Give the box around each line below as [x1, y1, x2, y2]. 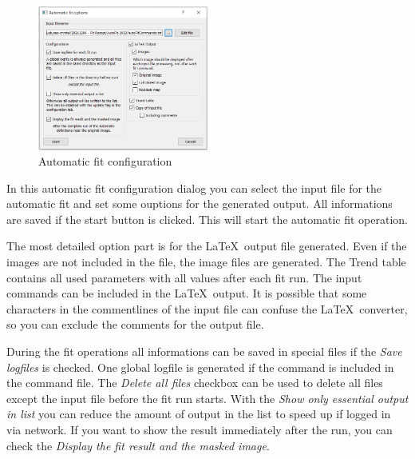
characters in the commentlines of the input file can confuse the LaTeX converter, [6, 300, 408, 317]
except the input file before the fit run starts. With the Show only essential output [6, 389, 409, 406]
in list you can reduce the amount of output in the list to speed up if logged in [6, 405, 391, 422]
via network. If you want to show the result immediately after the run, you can [6, 421, 393, 438]
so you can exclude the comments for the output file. [6, 316, 264, 333]
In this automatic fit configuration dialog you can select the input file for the [6, 179, 382, 196]
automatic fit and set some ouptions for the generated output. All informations [6, 195, 393, 212]
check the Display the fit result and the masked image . [6, 437, 270, 453]
